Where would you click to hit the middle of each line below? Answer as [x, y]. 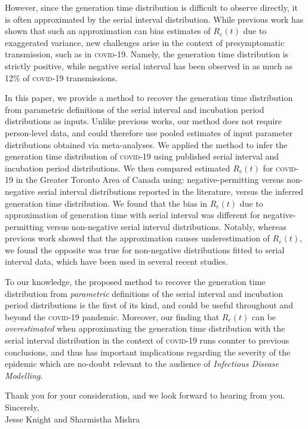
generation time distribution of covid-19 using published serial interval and [142, 156]
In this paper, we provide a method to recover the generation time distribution [149, 98]
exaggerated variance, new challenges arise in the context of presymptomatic [145, 42]
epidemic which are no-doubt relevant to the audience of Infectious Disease [142, 364]
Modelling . [24, 375]
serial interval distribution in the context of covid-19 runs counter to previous [147, 340]
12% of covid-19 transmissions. [61, 77]
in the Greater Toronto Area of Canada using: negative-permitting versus [150, 180]
